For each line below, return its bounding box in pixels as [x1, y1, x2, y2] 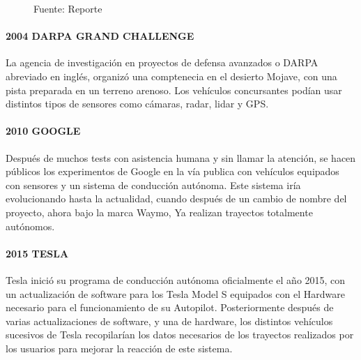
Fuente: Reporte [33, 1, 102, 15]
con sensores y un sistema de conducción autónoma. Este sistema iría [6, 177, 301, 192]
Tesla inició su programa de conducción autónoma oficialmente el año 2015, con [6, 272, 346, 287]
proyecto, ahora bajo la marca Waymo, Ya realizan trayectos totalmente [6, 204, 313, 219]
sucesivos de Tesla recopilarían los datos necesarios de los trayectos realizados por [6, 327, 354, 342]
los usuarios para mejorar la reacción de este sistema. [6, 340, 233, 355]
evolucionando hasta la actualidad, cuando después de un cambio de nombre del [6, 191, 347, 206]
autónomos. [6, 218, 55, 233]
